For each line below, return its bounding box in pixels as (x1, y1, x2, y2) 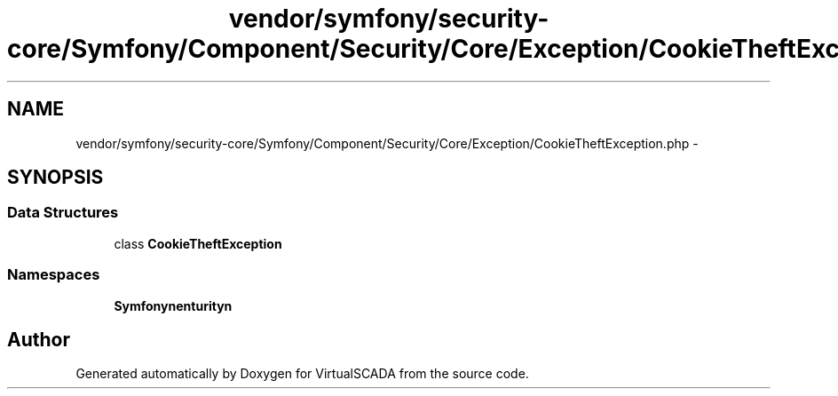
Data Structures (7, 203, 119, 222)
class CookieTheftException (114, 235, 282, 251)
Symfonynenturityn (114, 297, 233, 313)
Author (7, 328, 70, 351)
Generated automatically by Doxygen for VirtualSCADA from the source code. (75, 366, 529, 382)
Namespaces (7, 265, 100, 284)
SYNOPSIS (7, 166, 104, 189)
